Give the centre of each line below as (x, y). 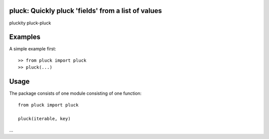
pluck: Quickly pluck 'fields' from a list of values (85, 11)
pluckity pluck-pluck (30, 23)
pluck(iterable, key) (44, 119)
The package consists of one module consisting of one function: (75, 93)
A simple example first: (33, 49)
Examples (25, 37)
